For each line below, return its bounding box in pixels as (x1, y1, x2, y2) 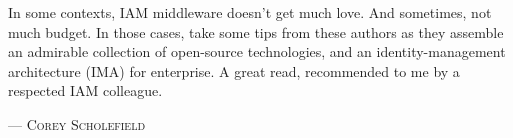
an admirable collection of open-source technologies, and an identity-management (8, 41, 506, 62)
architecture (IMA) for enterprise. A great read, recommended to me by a (8, 60, 460, 81)
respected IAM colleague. (8, 80, 163, 101)
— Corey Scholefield (8, 113, 146, 134)
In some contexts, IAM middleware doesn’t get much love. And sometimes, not (8, 2, 492, 22)
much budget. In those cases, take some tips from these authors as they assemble (8, 21, 504, 42)
